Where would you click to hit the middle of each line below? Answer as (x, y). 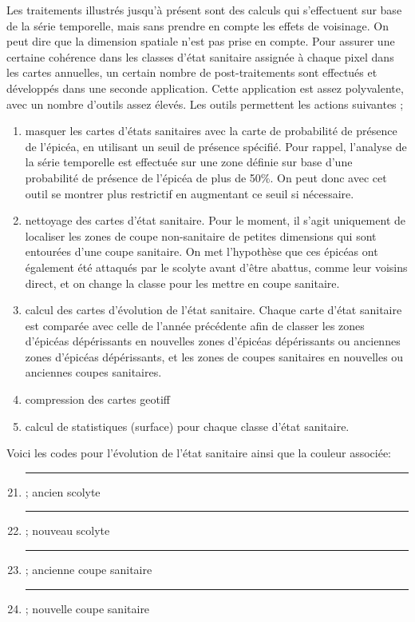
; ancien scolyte (63, 491)
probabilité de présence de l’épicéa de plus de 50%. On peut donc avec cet (206, 177)
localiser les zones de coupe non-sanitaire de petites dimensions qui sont (201, 235)
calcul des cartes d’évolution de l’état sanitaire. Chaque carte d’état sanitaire (213, 310)
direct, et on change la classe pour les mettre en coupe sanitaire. (182, 283)
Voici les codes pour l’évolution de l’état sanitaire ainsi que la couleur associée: (199, 453)
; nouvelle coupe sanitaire (87, 608)
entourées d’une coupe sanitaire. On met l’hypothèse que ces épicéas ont (202, 251)
